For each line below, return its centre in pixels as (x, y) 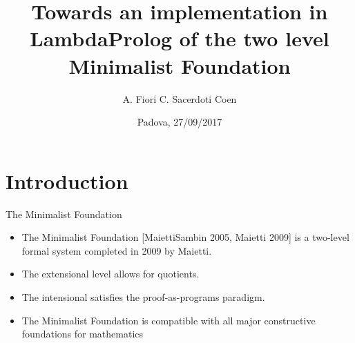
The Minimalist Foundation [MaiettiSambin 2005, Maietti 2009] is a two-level (185, 237)
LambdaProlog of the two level (180, 38)
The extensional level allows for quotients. (111, 274)
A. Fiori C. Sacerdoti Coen (180, 98)
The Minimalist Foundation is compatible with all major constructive (169, 320)
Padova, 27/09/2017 (180, 122)
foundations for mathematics (83, 334)
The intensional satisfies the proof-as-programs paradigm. (143, 297)
